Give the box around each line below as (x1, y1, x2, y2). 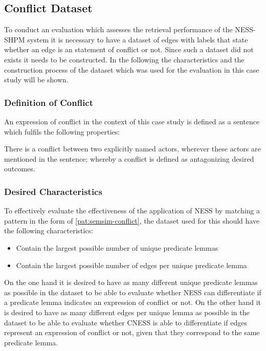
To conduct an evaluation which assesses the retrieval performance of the (4, 24, 233, 35)
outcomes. (4, 163, 35, 174)
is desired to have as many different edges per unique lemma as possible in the (4, 306, 250, 317)
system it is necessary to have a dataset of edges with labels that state (27, 34, 248, 45)
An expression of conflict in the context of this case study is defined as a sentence (4, 116, 260, 126)
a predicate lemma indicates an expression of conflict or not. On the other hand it (4, 297, 261, 308)
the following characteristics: (4, 225, 94, 236)
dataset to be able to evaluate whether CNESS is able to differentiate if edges (4, 317, 247, 327)
